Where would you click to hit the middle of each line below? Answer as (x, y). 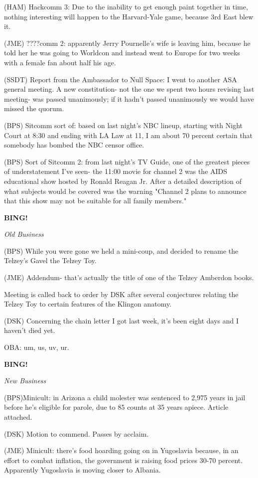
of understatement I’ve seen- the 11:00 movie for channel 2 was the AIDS (116, 171)
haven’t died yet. (30, 330)
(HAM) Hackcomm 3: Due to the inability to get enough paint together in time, (126, 6)
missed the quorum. (34, 108)
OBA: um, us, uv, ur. (37, 347)
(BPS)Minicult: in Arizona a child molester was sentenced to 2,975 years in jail (125, 397)
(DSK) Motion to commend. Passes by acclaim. (76, 433)
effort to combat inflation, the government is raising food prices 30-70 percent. (124, 460)
